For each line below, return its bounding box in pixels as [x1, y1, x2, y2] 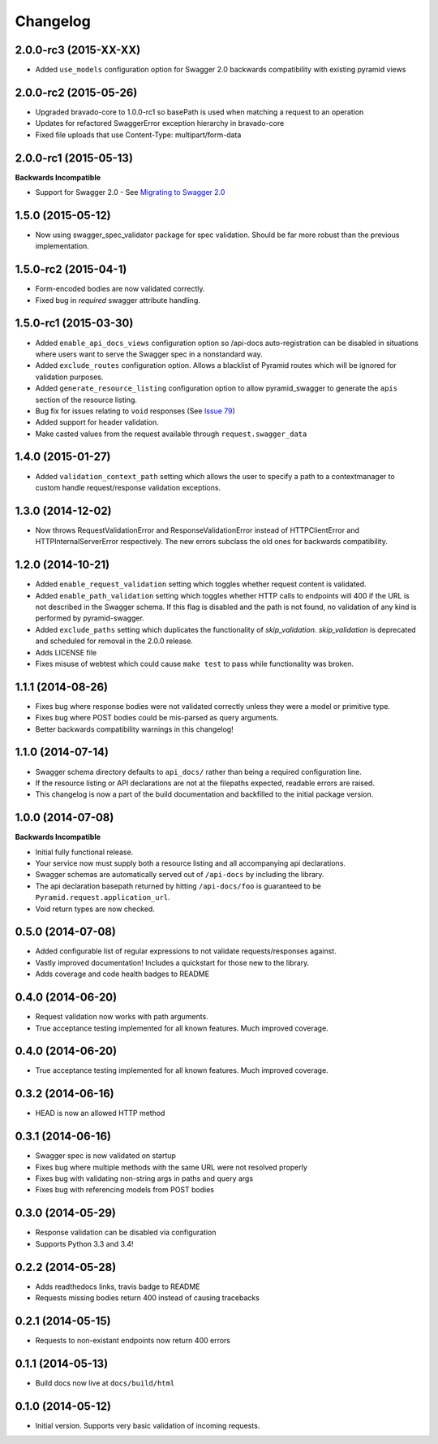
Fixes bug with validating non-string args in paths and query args [35, 1174, 254, 1183]
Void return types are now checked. [35, 904, 156, 914]
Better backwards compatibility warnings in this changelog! [35, 724, 234, 734]
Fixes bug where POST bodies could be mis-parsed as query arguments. [35, 713, 279, 723]
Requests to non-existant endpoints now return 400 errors [35, 1335, 231, 1345]
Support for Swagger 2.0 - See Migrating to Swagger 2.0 [35, 188, 225, 197]
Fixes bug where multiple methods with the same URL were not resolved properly [35, 1162, 308, 1172]
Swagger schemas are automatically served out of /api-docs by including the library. [35, 870, 324, 880]
